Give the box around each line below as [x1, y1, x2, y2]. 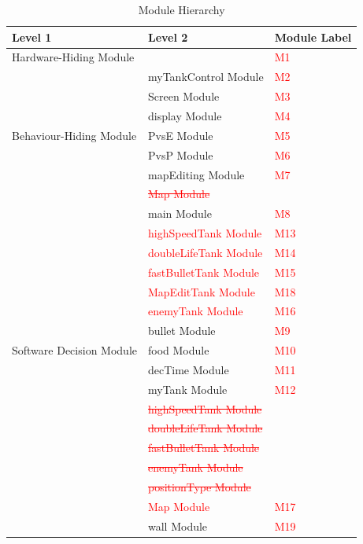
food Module [147, 342, 209, 358]
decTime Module [147, 361, 229, 377]
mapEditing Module [147, 166, 245, 182]
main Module [147, 205, 212, 222]
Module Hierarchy [138, 2, 225, 17]
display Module [147, 107, 222, 123]
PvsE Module [147, 127, 213, 143]
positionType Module [147, 479, 251, 494]
